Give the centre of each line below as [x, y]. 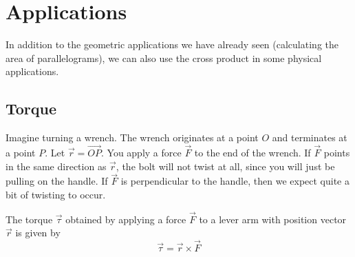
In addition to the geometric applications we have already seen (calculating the [172, 44]
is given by [38, 233]
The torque [29, 219]
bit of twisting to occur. [56, 194]
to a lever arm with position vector [273, 219]
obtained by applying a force [126, 219]
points [337, 152]
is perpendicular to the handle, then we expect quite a [235, 181]
